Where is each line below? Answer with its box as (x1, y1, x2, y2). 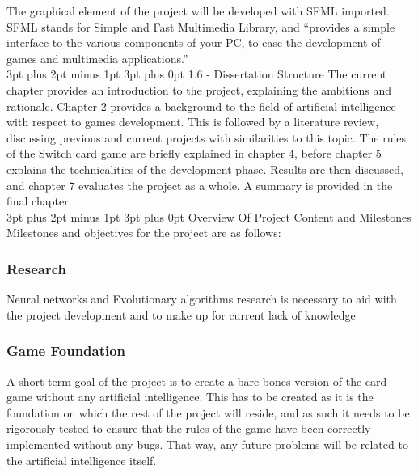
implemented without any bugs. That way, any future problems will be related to (6, 435, 408, 452)
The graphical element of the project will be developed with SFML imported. (6, 2, 390, 19)
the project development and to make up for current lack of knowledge (6, 306, 356, 323)
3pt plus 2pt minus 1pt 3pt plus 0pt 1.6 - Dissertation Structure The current (6, 66, 387, 83)
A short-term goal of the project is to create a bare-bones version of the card (6, 372, 387, 389)
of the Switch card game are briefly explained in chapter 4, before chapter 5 (6, 145, 382, 162)
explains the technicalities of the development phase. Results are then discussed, (6, 160, 403, 177)
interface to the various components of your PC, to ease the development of (6, 34, 381, 51)
